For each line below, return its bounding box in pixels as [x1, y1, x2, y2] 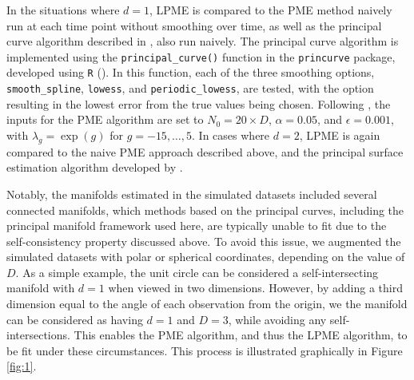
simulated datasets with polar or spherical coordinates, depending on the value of [6, 248, 405, 265]
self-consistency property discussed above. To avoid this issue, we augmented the [6, 232, 401, 249]
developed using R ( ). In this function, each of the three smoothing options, [6, 64, 375, 81]
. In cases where [192, 126, 270, 143]
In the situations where [6, 2, 120, 18]
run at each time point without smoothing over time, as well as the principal [6, 17, 382, 34]
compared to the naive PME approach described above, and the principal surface [6, 143, 404, 160]
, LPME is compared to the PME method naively [149, 2, 392, 18]
